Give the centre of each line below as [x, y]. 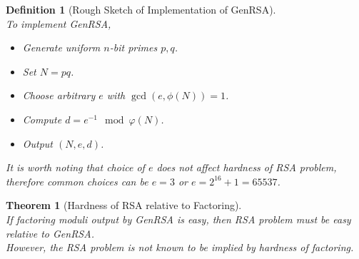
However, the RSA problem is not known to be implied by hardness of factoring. [180, 247]
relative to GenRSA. [50, 233]
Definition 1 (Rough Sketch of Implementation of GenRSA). [141, 9]
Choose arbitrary [59, 95]
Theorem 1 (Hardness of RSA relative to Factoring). [124, 205]
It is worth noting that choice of [75, 167]
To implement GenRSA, [59, 23]
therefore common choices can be [77, 181]
